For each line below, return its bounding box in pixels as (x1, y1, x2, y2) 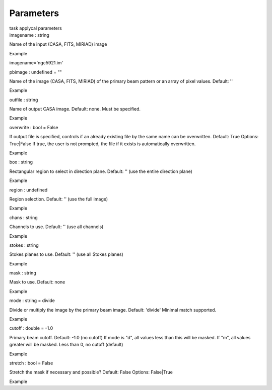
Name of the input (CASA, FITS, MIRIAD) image (9, 41, 107, 47)
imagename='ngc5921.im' (9, 60, 63, 66)
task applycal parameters (9, 25, 62, 31)
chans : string (9, 214, 38, 221)
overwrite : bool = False (9, 124, 58, 130)
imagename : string (9, 32, 50, 38)
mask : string (9, 270, 36, 276)
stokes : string (9, 242, 39, 248)
